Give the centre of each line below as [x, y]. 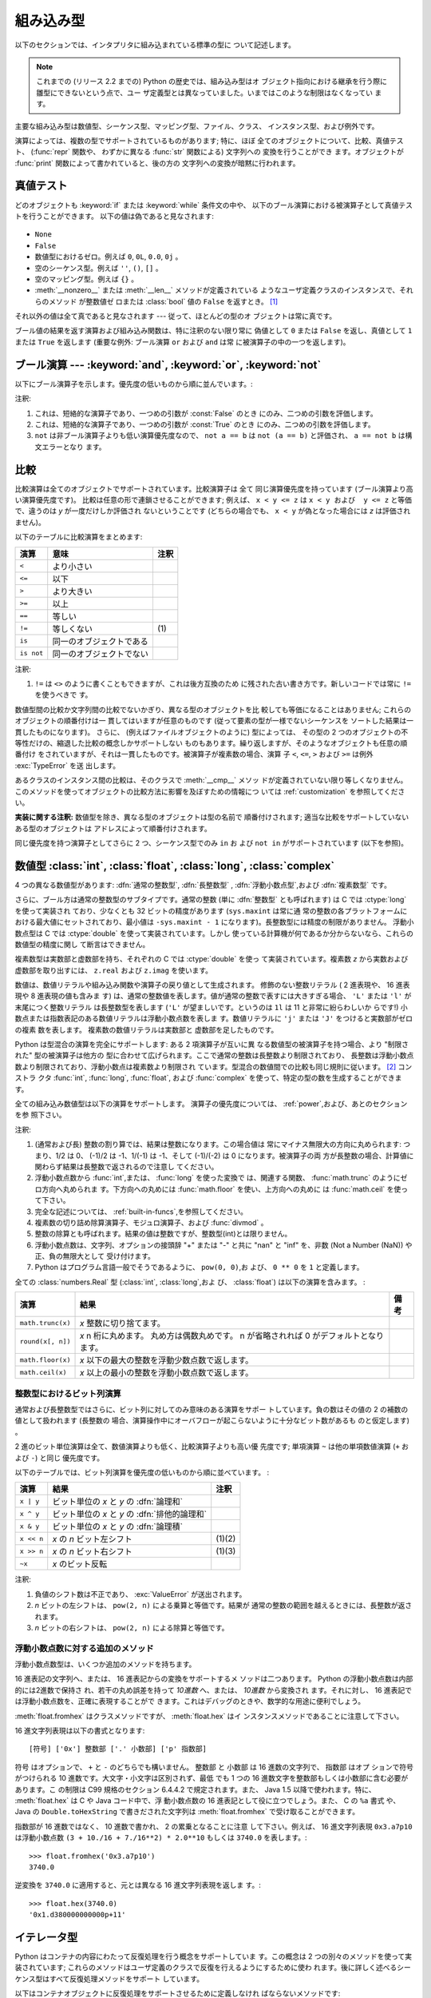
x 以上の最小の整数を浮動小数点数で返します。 [166, 1373]
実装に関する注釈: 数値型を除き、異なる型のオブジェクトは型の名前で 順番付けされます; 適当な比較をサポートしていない [212, 817]
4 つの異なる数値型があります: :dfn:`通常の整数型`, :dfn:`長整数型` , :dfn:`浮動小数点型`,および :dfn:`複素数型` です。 [203, 885]
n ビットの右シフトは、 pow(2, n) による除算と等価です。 [132, 1627]
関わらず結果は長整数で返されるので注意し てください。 [127, 1166]
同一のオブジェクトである [101, 641]
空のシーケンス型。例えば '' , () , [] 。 [99, 268]
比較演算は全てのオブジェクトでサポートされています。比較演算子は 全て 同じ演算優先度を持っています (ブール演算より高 [214, 488]
